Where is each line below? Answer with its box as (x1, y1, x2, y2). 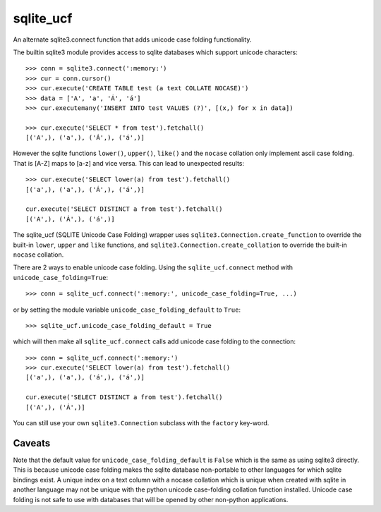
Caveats (13, 437, 51, 449)
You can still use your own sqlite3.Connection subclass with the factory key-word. (13, 419, 270, 427)
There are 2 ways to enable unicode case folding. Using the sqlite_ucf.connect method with (13, 263, 293, 272)
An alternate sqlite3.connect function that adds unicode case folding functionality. (13, 35, 252, 44)
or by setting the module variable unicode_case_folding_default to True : (13, 305, 241, 314)
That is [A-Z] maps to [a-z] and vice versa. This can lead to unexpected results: (13, 159, 245, 167)
